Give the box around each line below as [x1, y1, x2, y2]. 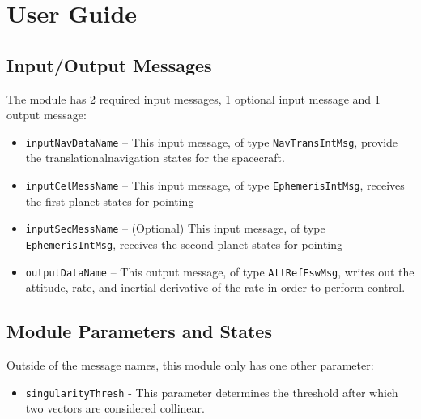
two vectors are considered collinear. [25, 400, 205, 417]
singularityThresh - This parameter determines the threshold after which [25, 383, 398, 400]
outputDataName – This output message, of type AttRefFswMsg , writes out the [25, 263, 415, 280]
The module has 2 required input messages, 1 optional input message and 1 [6, 90, 381, 107]
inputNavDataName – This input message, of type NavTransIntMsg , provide [25, 133, 398, 150]
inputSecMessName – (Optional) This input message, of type [25, 220, 325, 237]
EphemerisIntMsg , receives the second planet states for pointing [25, 235, 343, 252]
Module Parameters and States [6, 319, 272, 344]
